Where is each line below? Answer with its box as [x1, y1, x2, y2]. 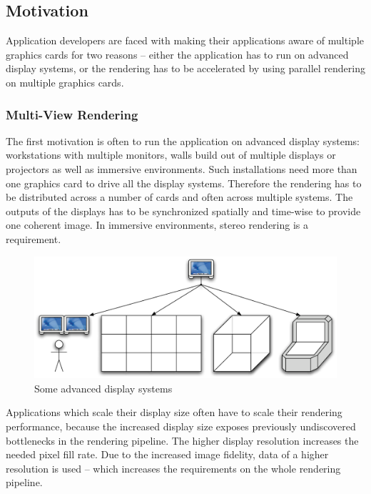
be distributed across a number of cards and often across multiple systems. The [6, 189, 353, 204]
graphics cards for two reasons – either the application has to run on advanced [6, 46, 349, 61]
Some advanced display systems [34, 380, 173, 395]
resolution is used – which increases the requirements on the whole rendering [6, 460, 341, 475]
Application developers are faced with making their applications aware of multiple [6, 33, 364, 48]
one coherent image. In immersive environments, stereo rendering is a [6, 217, 308, 232]
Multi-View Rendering [6, 105, 138, 123]
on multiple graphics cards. [6, 74, 124, 89]
